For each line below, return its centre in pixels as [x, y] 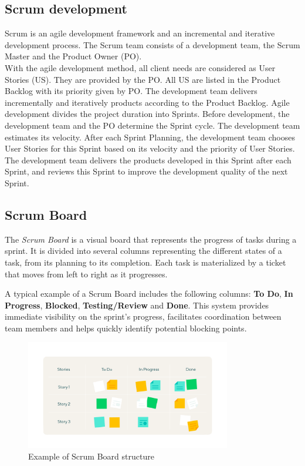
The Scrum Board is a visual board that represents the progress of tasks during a [151, 239]
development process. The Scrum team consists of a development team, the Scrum [152, 44]
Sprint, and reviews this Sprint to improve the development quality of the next [146, 171]
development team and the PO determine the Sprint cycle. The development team [152, 125]
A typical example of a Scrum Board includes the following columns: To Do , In [149, 294]
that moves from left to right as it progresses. [86, 274]
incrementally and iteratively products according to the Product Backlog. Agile [147, 102]
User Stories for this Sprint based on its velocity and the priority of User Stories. [150, 148]
